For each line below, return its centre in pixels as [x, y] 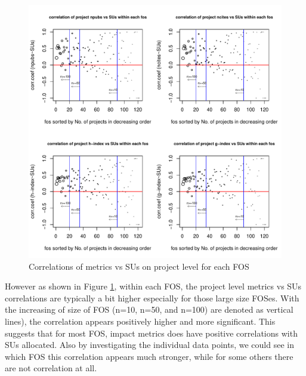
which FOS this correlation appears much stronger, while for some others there [149, 356]
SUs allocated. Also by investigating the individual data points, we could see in [149, 345]
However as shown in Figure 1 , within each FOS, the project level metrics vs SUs [153, 286]
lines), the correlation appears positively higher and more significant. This [140, 321]
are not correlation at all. [51, 368]
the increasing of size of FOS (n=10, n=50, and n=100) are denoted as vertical [149, 309]
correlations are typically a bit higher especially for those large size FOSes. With [152, 298]
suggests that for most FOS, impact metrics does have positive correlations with [151, 333]
